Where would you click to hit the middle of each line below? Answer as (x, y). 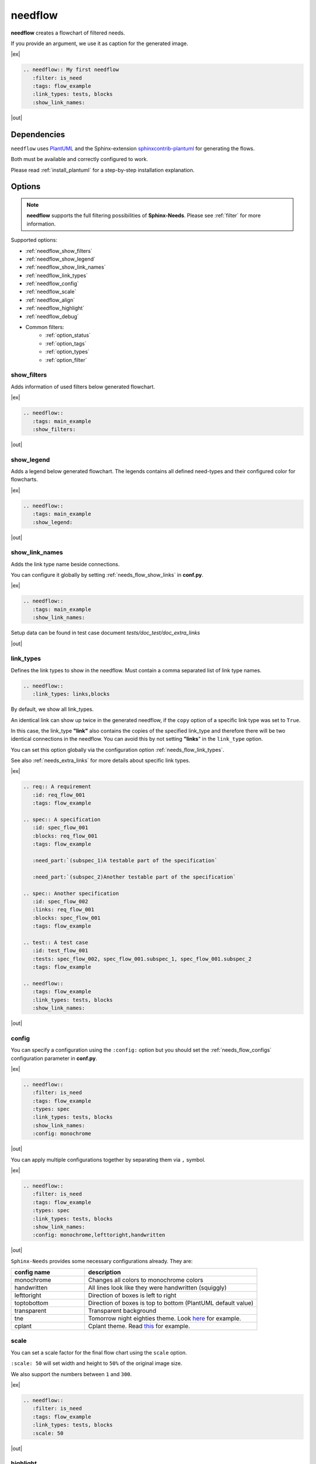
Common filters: (45, 327)
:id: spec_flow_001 (60, 828)
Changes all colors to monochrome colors (146, 1280)
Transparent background (122, 1311)
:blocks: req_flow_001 (65, 836)
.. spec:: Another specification (71, 893)
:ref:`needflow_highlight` (55, 308)
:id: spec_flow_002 (60, 901)
